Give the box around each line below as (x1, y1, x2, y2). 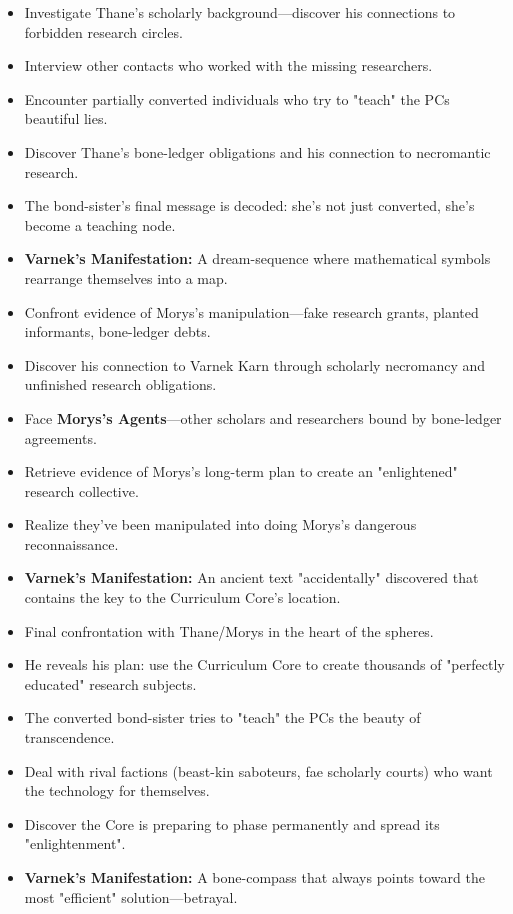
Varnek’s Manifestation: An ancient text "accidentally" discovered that (24, 567, 479, 588)
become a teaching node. (24, 214, 176, 235)
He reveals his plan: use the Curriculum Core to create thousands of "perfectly (24, 654, 505, 675)
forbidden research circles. (24, 21, 183, 42)
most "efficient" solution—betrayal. (24, 886, 238, 907)
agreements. (24, 427, 97, 448)
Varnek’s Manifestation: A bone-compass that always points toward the (24, 867, 485, 887)
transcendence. (24, 727, 115, 748)
